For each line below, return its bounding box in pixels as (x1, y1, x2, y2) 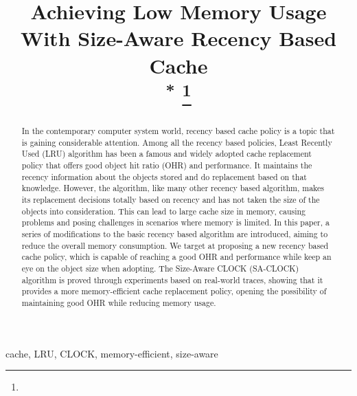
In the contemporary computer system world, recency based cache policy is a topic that (21, 125, 335, 137)
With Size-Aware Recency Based (20, 24, 337, 52)
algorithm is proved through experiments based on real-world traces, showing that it (21, 274, 323, 285)
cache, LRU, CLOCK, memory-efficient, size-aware (5, 346, 218, 360)
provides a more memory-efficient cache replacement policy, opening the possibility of (21, 285, 327, 297)
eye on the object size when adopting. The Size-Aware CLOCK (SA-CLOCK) (21, 262, 299, 274)
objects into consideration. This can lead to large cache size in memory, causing (21, 205, 306, 217)
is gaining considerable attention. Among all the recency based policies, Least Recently (21, 136, 332, 148)
